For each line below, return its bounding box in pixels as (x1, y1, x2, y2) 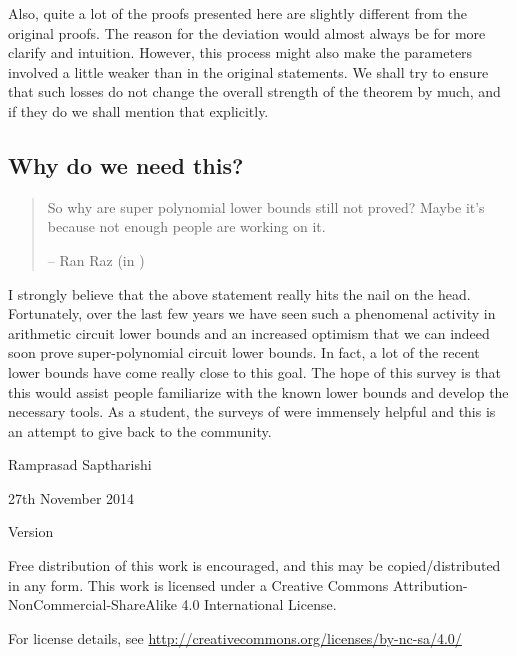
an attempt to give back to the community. (8, 420, 272, 441)
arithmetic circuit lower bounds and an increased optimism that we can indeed (8, 322, 490, 343)
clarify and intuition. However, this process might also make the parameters (8, 42, 473, 63)
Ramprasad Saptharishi (8, 454, 152, 475)
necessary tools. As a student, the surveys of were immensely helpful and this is (8, 401, 496, 422)
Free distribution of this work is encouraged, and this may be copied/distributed (8, 555, 501, 576)
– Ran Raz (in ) (47, 249, 145, 270)
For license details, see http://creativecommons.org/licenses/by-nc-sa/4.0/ (8, 627, 462, 648)
